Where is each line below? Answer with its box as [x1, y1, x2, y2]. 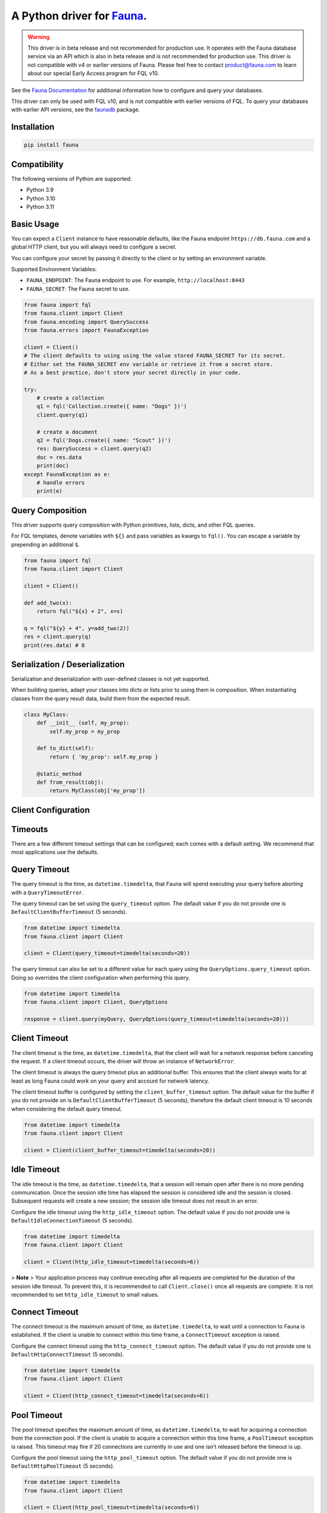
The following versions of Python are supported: [11, 175, 132, 182]
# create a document [36, 428, 98, 435]
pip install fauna [24, 142, 79, 148]
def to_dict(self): [36, 745, 95, 752]
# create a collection [36, 395, 104, 402]
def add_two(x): [24, 599, 73, 606]
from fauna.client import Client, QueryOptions [24, 999, 168, 1006]
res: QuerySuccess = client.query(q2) [36, 445, 152, 452]
